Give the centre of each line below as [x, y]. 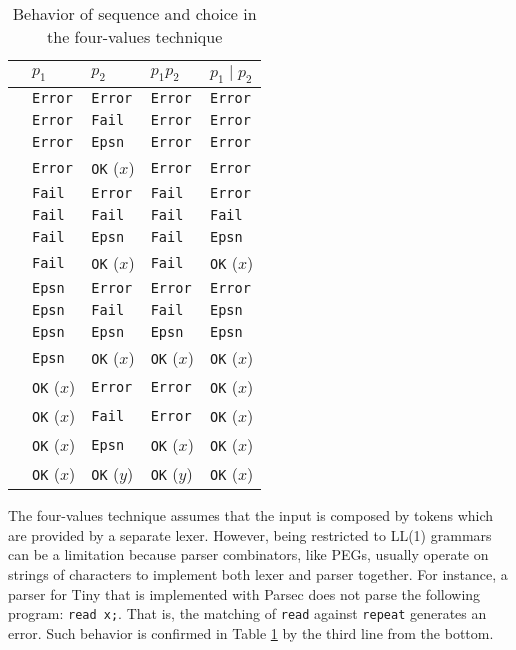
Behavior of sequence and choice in [134, 13]
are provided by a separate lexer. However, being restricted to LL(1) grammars [250, 534]
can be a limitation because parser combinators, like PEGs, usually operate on [248, 554]
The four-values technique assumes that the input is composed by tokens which [251, 515]
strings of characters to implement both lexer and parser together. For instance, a [258, 573]
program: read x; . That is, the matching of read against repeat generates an [247, 613]
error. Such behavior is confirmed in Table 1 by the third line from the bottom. [251, 632]
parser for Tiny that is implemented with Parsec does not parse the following [244, 593]
